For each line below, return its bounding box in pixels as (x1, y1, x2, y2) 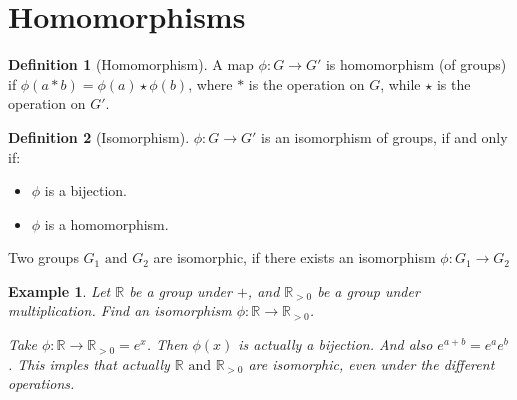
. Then (146, 334, 188, 355)
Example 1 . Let (8, 280, 111, 301)
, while (380, 73, 421, 94)
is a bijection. (44, 180, 127, 201)
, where (188, 73, 233, 94)
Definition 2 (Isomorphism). (8, 126, 190, 147)
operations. (8, 373, 75, 394)
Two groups (8, 247, 79, 268)
